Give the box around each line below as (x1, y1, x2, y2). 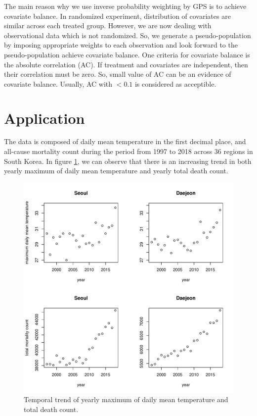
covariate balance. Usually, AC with (4, 78, 113, 89)
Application (4, 107, 85, 128)
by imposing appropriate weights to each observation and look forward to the (4, 40, 238, 50)
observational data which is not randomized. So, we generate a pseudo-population (4, 30, 251, 40)
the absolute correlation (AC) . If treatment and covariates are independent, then (4, 59, 248, 69)
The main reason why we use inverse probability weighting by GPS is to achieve (4, 1, 247, 11)
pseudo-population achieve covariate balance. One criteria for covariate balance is (4, 49, 250, 59)
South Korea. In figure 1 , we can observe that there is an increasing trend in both (4, 156, 252, 166)
